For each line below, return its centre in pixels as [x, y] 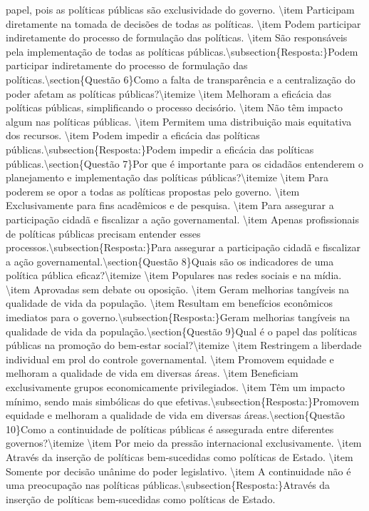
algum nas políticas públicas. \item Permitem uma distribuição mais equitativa [179, 121]
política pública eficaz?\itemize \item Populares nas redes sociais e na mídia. [174, 275]
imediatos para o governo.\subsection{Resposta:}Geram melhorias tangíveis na [178, 317]
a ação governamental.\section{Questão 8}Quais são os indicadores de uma [170, 261]
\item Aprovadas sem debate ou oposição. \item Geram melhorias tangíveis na [177, 289]
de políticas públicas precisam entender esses [103, 233]
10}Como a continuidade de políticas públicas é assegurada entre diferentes [170, 429]
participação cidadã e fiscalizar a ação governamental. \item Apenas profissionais [182, 219]
